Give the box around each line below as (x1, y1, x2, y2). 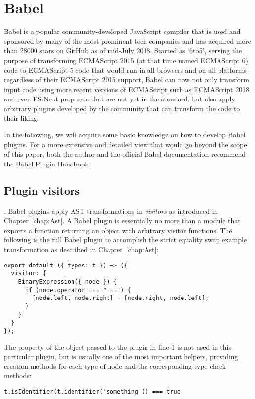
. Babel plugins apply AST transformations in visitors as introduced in (4, 205, 218, 216)
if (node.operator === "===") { (25, 286, 131, 294)
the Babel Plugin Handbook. (4, 158, 91, 168)
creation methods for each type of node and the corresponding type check (4, 361, 226, 371)
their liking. (4, 113, 39, 123)
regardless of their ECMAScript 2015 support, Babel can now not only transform (4, 74, 249, 85)
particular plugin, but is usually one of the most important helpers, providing (4, 351, 238, 362)
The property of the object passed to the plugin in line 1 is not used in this (4, 341, 231, 352)
